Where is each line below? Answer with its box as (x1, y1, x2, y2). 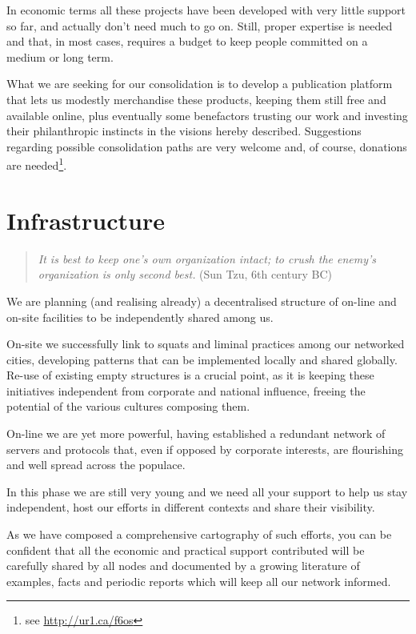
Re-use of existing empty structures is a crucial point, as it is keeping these (6, 367, 374, 383)
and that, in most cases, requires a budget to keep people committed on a (6, 33, 368, 50)
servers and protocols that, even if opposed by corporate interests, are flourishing (6, 440, 403, 457)
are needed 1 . (6, 154, 67, 173)
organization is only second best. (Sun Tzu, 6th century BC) (38, 266, 333, 283)
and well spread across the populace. (6, 456, 186, 473)
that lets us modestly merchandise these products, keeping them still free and (6, 90, 386, 107)
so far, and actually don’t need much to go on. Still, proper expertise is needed (6, 17, 393, 34)
